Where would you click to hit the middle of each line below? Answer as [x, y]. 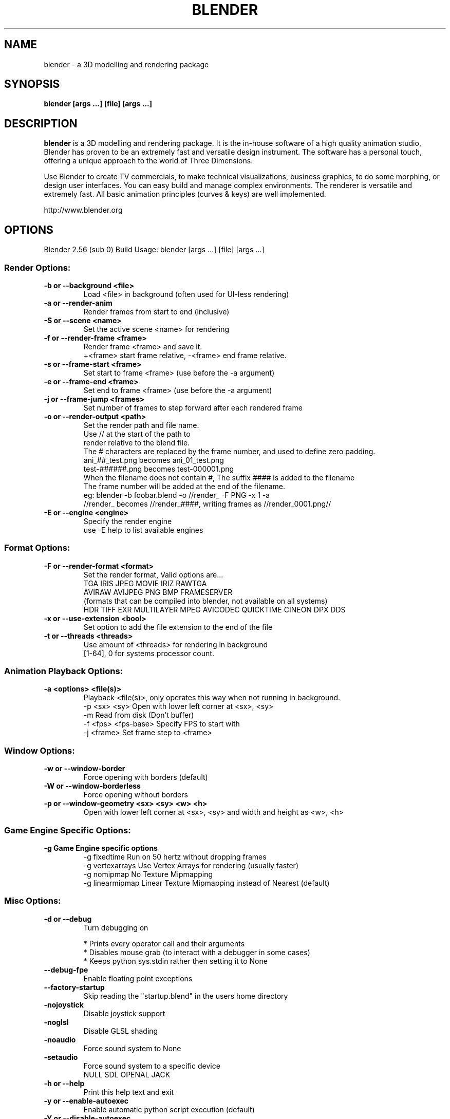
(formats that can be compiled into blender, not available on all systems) [205, 601]
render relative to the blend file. [137, 442]
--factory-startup [74, 987]
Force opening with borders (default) [146, 777]
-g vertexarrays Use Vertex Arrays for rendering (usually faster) [191, 865]
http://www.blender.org [83, 210]
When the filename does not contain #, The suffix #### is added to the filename [219, 477]
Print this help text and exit [129, 1092]
